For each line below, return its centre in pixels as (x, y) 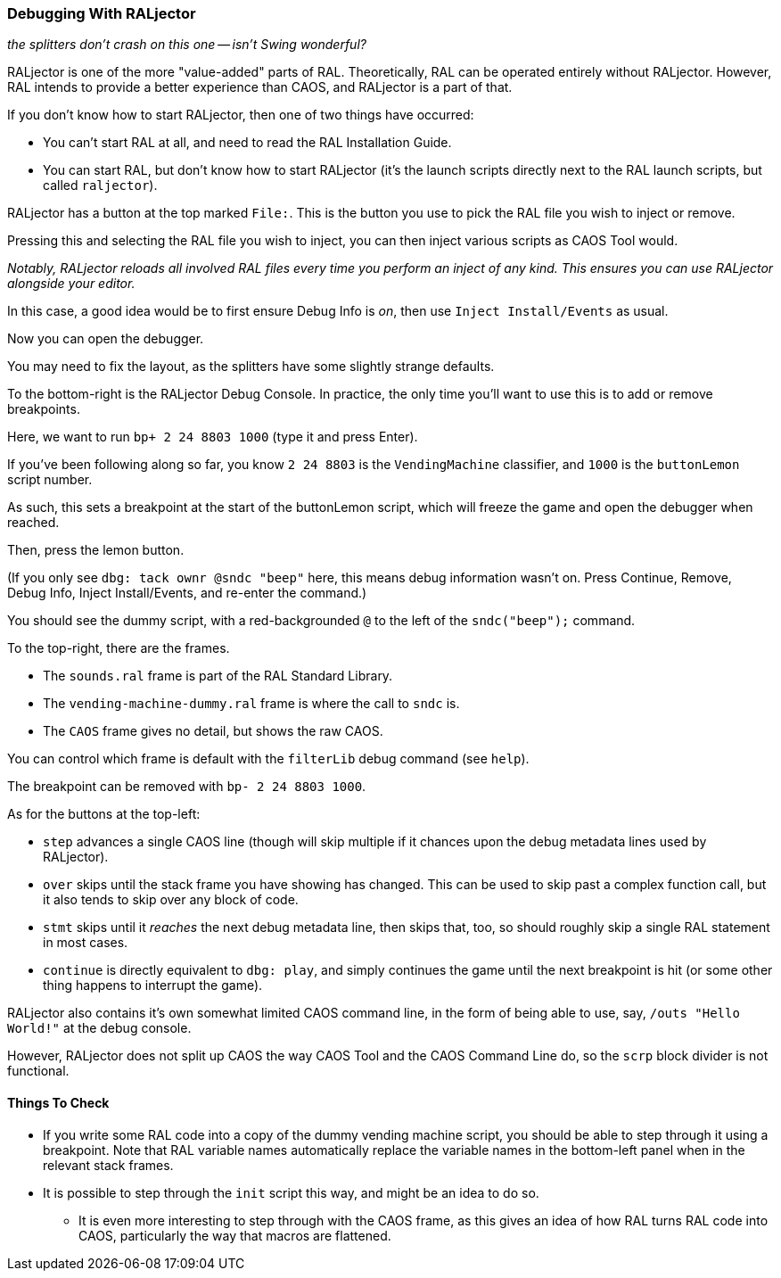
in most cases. (86, 943)
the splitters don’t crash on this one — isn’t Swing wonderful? (187, 45)
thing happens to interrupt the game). (153, 985)
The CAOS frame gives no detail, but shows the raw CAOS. (213, 731)
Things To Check (58, 1102)
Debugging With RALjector (102, 13)
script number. (50, 480)
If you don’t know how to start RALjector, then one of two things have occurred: (241, 115)
